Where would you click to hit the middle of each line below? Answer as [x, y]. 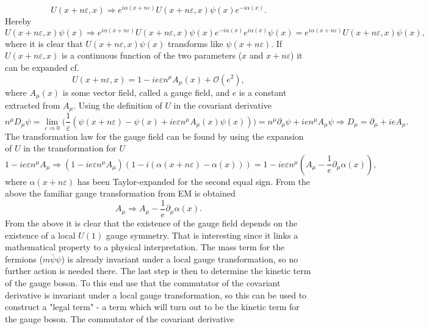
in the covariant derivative [222, 105]
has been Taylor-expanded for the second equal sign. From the [193, 181]
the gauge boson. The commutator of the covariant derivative [120, 318]
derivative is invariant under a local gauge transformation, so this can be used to [156, 295]
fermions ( [24, 258]
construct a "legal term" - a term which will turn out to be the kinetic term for [152, 307]
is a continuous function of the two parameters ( [152, 55]
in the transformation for [70, 148]
